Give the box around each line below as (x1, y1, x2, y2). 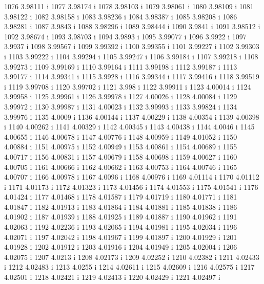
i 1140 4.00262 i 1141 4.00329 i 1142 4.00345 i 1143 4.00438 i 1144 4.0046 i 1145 (4, 121, 255, 132)
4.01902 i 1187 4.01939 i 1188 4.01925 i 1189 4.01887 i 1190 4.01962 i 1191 (4, 211, 237, 222)
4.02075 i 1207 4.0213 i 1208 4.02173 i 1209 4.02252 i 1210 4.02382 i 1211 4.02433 (4, 251, 259, 262)
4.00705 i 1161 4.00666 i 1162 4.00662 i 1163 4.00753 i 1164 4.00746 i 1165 (4, 161, 237, 172)
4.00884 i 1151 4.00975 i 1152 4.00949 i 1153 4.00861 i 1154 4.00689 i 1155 (4, 141, 237, 152)
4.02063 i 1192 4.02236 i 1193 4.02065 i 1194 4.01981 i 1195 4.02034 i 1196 (4, 222, 237, 232)
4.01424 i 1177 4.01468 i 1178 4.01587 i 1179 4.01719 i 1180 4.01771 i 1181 (4, 191, 237, 202)
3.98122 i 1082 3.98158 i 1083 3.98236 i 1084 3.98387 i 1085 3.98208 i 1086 (4, 11, 237, 21)
